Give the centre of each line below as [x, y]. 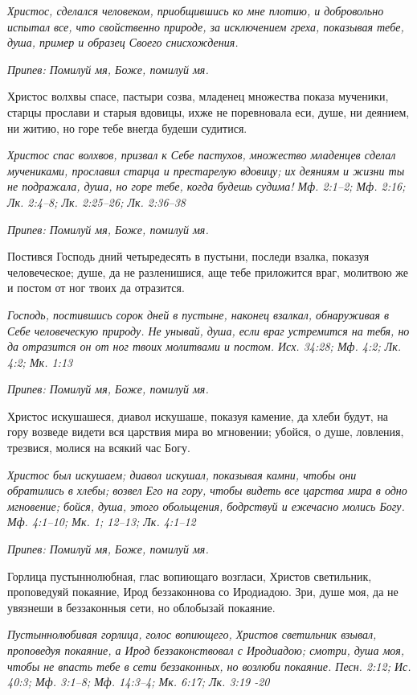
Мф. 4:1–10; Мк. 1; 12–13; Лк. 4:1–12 [102, 522]
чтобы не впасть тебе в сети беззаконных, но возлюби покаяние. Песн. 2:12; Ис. [209, 666]
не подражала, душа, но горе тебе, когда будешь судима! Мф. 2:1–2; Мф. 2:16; [206, 186]
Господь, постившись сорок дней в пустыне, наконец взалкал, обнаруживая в [198, 314]
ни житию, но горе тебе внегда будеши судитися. [127, 127]
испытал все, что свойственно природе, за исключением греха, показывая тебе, [206, 26]
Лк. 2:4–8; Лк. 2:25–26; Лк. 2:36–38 [96, 202]
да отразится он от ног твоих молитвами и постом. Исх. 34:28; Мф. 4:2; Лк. [204, 346]
